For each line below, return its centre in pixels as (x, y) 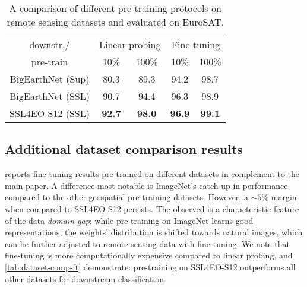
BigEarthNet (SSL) (50, 96)
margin (284, 197)
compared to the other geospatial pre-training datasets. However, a (126, 197)
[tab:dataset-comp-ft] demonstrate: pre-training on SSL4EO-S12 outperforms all (150, 266)
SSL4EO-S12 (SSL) (50, 113)
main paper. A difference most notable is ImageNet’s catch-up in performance (146, 185)
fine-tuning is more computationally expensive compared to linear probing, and (149, 255)
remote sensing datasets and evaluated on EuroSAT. (115, 22)
